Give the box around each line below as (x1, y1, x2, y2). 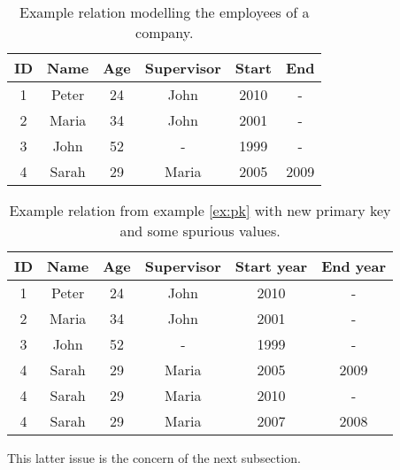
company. (135, 22, 194, 42)
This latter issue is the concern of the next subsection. (7, 449, 301, 466)
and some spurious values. (119, 220, 281, 241)
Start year (235, 256, 308, 276)
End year (321, 256, 387, 276)
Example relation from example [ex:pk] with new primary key (9, 200, 391, 220)
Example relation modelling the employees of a (19, 2, 310, 22)
